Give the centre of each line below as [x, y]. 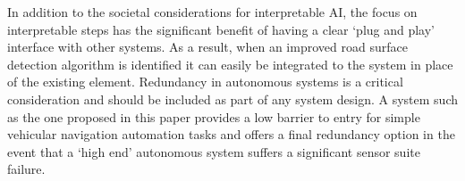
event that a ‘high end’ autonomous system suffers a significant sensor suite [214, 151]
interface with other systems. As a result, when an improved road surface [207, 47]
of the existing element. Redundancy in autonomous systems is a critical [205, 82]
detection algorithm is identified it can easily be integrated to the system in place [230, 64]
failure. [26, 169]
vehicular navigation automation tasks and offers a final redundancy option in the [231, 134]
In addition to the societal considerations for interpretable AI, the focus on [212, 12]
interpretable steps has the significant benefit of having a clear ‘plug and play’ [221, 29]
